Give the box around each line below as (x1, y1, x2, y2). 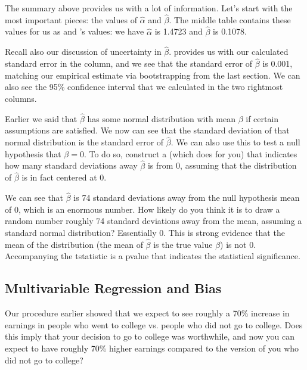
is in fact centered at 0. (21, 171, 107, 184)
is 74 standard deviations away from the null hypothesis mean (73, 191, 300, 204)
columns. (5, 92, 37, 105)
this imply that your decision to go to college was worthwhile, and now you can (5, 330, 295, 343)
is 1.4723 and (154, 25, 203, 38)
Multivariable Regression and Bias (5, 279, 222, 297)
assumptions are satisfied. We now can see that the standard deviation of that (5, 124, 290, 136)
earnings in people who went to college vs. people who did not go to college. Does (5, 318, 303, 331)
